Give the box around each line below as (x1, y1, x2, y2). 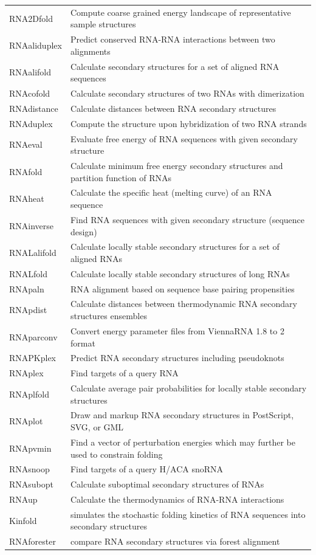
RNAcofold (9, 87, 50, 100)
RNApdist (9, 303, 47, 316)
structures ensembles (70, 309, 147, 322)
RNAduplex (9, 117, 53, 129)
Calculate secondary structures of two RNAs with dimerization (70, 87, 304, 100)
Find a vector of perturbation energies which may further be (70, 435, 295, 448)
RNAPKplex (9, 351, 57, 364)
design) (70, 225, 97, 238)
